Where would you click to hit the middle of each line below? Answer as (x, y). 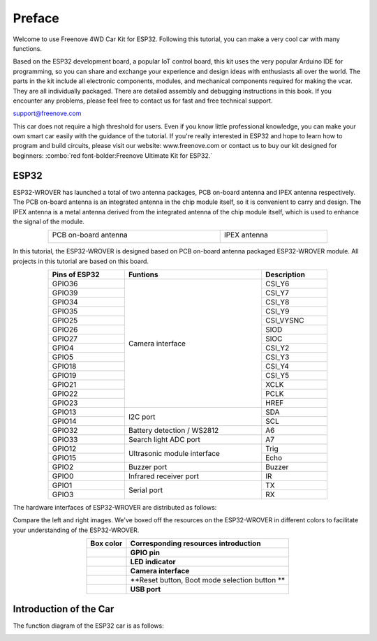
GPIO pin (145, 553)
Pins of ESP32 (76, 274)
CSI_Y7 (277, 293)
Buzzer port (148, 467)
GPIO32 (65, 431)
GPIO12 (64, 449)
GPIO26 (65, 330)
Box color (106, 543)
